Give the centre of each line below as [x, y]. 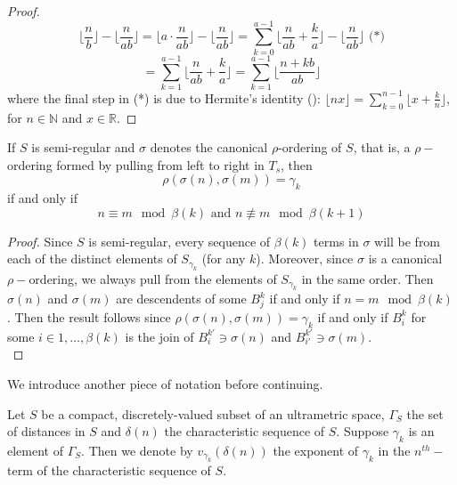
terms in [336, 241]
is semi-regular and [83, 147]
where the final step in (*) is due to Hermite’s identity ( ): [164, 97]
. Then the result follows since [89, 316]
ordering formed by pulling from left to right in [136, 164]
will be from [408, 241]
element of [35, 450]
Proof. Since [40, 241]
